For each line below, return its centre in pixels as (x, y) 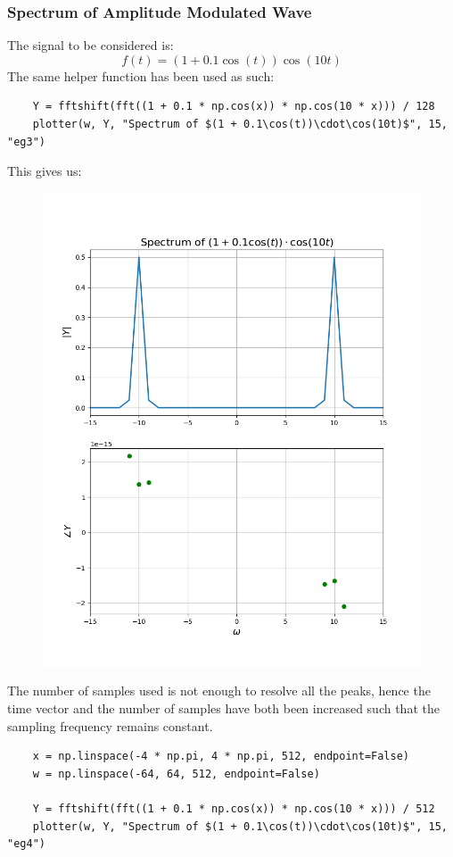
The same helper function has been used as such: (141, 75)
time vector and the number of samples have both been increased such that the (223, 707)
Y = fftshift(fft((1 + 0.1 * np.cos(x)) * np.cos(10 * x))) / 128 (234, 107)
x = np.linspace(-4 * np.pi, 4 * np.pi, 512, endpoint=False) (221, 757)
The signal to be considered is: (91, 45)
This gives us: (45, 171)
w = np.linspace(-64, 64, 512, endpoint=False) (176, 774)
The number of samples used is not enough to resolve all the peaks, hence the (219, 691)
